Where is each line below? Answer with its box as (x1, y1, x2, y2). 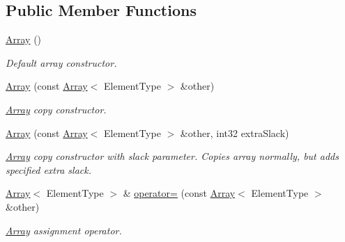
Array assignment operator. (6, 223, 122, 237)
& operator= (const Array (123, 186, 236, 200)
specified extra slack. (6, 162, 91, 177)
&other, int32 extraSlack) (180, 125, 289, 140)
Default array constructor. (6, 55, 117, 70)
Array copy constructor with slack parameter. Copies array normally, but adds (6, 149, 339, 163)
